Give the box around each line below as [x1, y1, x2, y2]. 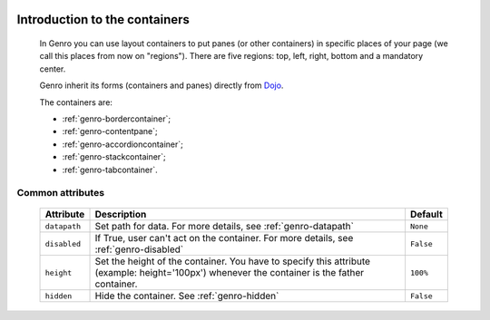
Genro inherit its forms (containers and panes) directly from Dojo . [39, 80, 284, 91]
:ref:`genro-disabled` [94, 243, 184, 256]
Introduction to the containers [16, 12, 191, 27]
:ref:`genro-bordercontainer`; [62, 113, 171, 124]
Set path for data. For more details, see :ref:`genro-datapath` [94, 220, 354, 233]
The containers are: [39, 96, 113, 108]
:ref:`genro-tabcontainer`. [62, 164, 158, 175]
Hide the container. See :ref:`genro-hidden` [94, 290, 279, 303]
